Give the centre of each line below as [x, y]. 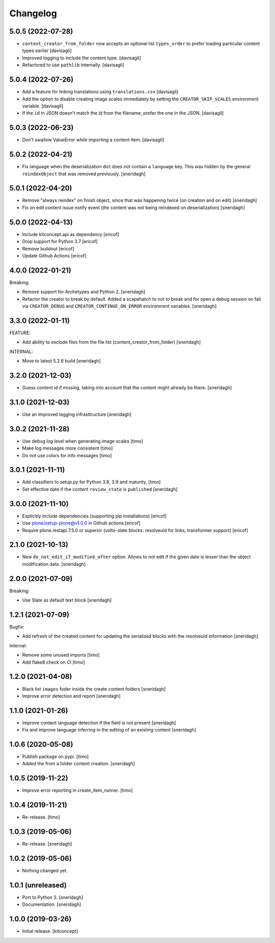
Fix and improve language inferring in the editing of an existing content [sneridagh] [109, 730]
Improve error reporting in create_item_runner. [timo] [77, 791]
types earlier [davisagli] [47, 50]
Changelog [33, 13]
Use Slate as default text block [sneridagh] [67, 600]
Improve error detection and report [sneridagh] [71, 696]
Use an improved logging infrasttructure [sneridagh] [77, 414]
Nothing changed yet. [45, 871]
